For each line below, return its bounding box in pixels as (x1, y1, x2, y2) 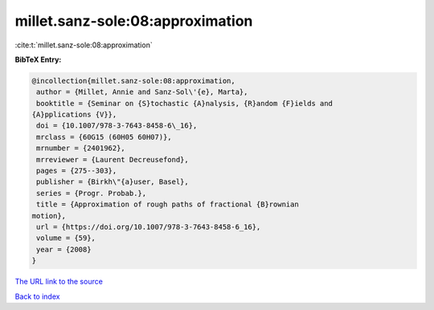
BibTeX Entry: (14, 55, 62, 64)
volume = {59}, (36, 234, 96, 243)
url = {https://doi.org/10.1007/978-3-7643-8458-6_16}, (36, 222, 261, 231)
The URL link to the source (14, 277, 104, 287)
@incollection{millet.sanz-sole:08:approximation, (31, 76, 236, 85)
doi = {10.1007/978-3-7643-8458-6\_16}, (36, 121, 198, 130)
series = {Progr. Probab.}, (36, 189, 147, 198)
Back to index (14, 292, 60, 301)
